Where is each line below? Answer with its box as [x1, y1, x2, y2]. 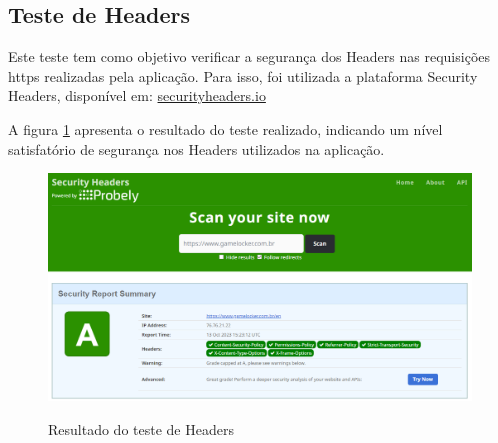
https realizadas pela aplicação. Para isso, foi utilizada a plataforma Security [8, 65, 478, 86]
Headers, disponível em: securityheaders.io [8, 85, 266, 106]
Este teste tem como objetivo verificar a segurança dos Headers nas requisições [8, 46, 491, 67]
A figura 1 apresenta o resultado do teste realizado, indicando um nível [8, 118, 443, 139]
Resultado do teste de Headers [48, 418, 234, 439]
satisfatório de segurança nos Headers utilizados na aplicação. [8, 138, 385, 159]
